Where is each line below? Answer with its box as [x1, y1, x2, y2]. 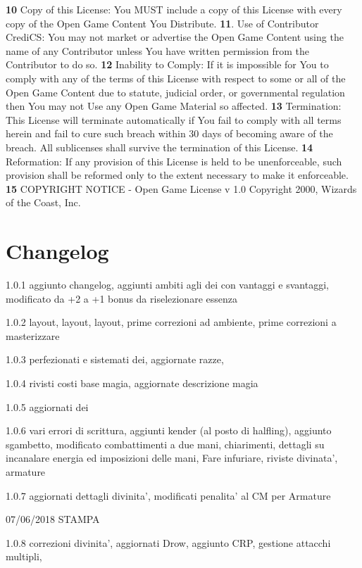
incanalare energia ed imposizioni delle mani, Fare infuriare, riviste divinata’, [6, 450, 338, 465]
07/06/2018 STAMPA [6, 512, 100, 526]
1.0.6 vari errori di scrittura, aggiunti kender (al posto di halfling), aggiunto [6, 423, 332, 438]
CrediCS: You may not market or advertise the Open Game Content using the [6, 30, 344, 44]
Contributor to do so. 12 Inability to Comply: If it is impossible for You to [6, 57, 329, 72]
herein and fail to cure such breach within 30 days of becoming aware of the [6, 126, 333, 141]
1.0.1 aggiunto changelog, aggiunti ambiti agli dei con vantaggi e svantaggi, [6, 277, 329, 292]
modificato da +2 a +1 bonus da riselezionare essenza [6, 291, 237, 305]
